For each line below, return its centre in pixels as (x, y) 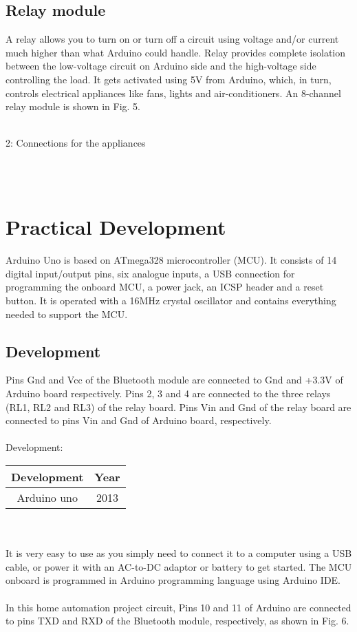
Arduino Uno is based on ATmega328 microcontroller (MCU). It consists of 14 (171, 260)
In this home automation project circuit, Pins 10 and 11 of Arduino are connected (178, 607)
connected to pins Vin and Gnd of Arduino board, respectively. (139, 420)
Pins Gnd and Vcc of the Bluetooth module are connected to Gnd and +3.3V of (174, 380)
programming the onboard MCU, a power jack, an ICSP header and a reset (165, 287)
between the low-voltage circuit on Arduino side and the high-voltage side (161, 66)
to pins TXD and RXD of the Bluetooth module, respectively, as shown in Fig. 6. (177, 621)
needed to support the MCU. (67, 314)
